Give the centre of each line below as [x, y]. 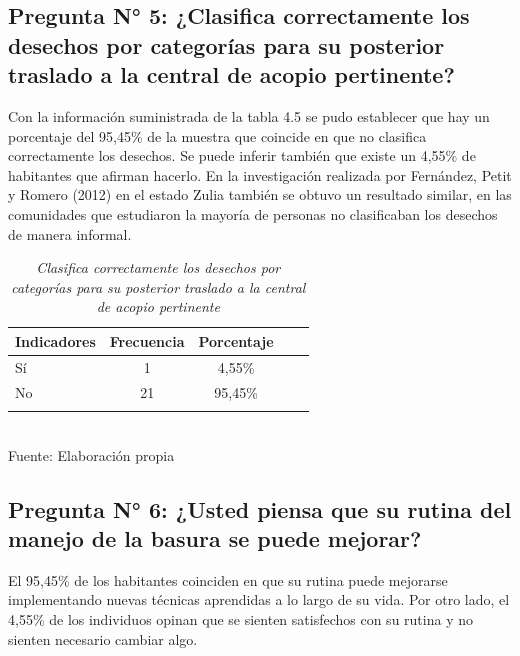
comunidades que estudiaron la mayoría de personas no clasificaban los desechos [253, 213]
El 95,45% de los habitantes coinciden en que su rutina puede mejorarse [228, 579]
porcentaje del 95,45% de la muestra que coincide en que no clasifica [217, 135]
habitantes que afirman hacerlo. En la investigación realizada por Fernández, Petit [260, 174]
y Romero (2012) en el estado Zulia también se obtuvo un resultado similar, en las [260, 194]
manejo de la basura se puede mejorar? [215, 537]
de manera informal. [70, 233]
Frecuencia [147, 340]
